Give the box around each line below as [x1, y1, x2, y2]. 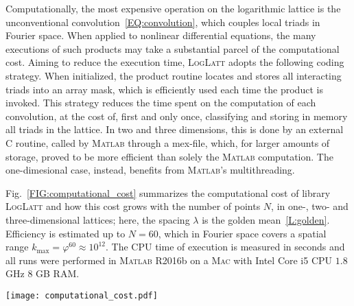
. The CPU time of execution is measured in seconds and [106, 239, 345, 254]
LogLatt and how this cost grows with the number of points [5, 199, 261, 213]
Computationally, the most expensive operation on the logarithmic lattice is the [5, 1, 341, 15]
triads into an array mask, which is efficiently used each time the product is [5, 82, 323, 96]
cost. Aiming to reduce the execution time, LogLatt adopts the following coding [5, 55, 344, 69]
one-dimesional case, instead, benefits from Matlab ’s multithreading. [5, 163, 295, 177]
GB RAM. [36, 266, 80, 281]
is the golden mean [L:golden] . [202, 212, 330, 226]
